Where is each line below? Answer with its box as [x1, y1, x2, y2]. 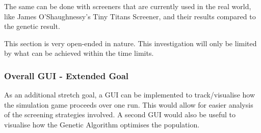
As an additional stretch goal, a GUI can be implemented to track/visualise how [4, 89, 255, 100]
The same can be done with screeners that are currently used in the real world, [4, 1, 251, 11]
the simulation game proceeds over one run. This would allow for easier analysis [4, 99, 253, 110]
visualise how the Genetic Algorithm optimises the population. [4, 119, 200, 129]
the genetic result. [4, 21, 60, 31]
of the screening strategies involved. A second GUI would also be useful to [4, 109, 236, 120]
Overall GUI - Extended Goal [4, 69, 128, 82]
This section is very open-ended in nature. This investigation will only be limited [4, 38, 257, 48]
